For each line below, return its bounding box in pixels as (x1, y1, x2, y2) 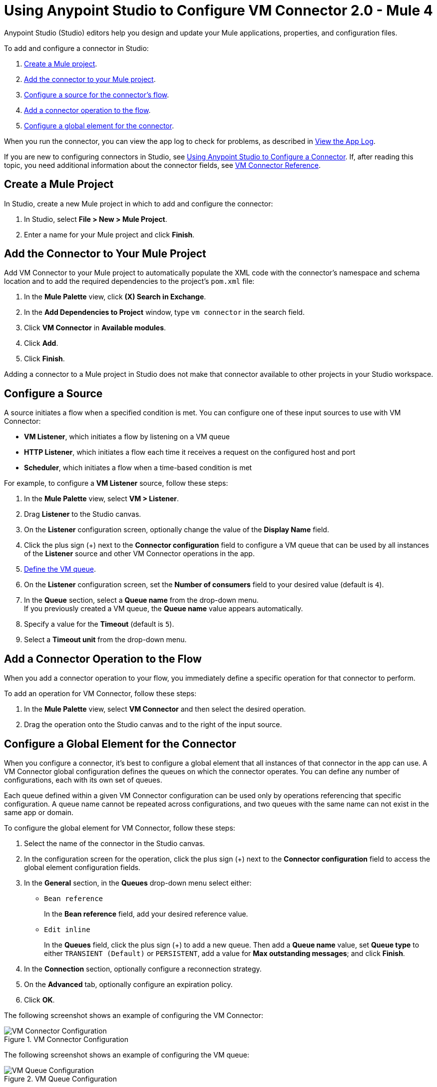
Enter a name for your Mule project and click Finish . (24, 230, 195, 239)
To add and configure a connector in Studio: (4, 43, 149, 52)
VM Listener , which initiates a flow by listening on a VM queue (24, 432, 230, 441)
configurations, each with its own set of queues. (4, 775, 162, 784)
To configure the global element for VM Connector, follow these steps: (4, 823, 235, 832)
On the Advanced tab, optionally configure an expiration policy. (24, 980, 233, 989)
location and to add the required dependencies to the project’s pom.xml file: (4, 277, 255, 286)
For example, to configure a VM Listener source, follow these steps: (4, 479, 228, 488)
